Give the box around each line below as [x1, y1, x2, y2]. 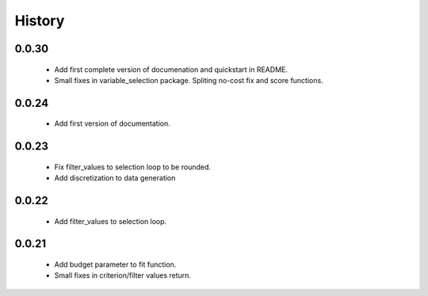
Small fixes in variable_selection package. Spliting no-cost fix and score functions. [54, 75, 324, 85]
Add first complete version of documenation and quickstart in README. [54, 64, 289, 74]
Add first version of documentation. [54, 119, 170, 128]
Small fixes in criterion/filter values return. [54, 271, 192, 280]
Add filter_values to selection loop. [54, 216, 167, 226]
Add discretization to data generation [54, 173, 176, 183]
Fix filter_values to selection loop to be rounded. [54, 162, 212, 172]
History [14, 12, 65, 29]
